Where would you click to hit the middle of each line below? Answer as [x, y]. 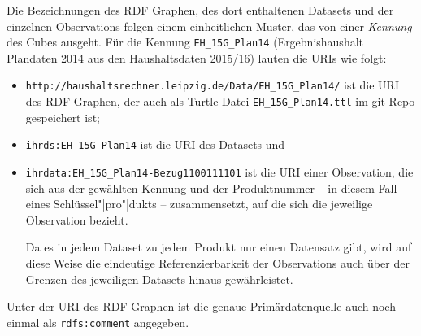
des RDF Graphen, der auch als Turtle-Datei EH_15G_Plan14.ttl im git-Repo [220, 101]
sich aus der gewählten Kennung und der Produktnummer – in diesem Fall [211, 188]
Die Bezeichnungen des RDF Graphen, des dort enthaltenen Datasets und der [200, 10]
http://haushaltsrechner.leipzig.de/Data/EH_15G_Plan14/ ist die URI [212, 85]
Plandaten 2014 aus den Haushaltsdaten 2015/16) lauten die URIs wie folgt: [197, 57]
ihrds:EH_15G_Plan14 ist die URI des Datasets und [155, 144]
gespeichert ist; [63, 117]
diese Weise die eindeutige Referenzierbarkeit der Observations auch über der [217, 263]
